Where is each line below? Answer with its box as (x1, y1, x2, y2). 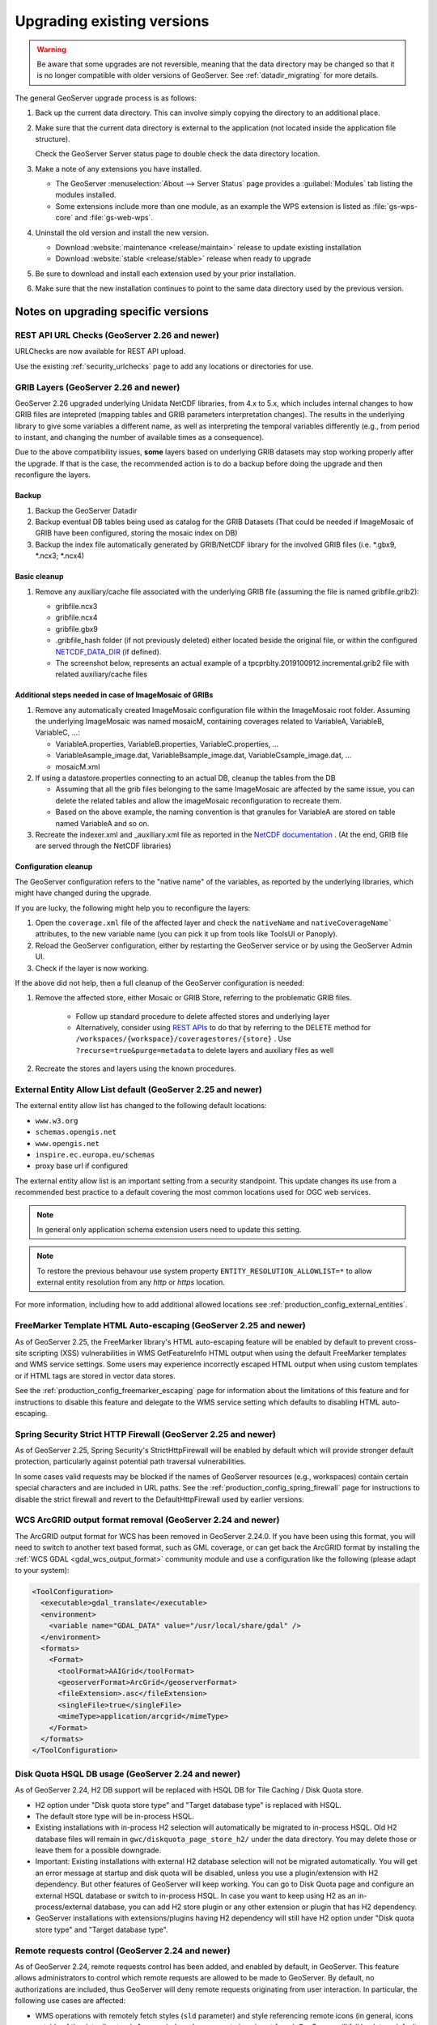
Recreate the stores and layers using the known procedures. (35, 1064, 236, 1073)
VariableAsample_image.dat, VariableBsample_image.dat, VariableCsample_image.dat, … (55, 750, 352, 761)
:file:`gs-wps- (372, 201, 418, 211)
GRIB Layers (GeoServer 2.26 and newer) (15, 382, 180, 393)
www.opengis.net (35, 1139, 100, 1148)
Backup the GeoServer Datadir (35, 505, 138, 515)
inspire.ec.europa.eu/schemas (35, 1150, 155, 1159)
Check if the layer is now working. (35, 963, 149, 973)
